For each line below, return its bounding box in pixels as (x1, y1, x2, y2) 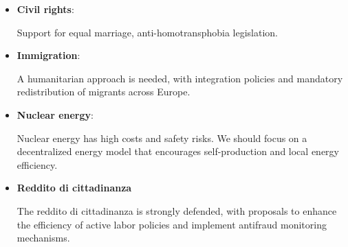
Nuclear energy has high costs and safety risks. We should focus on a (17, 130, 307, 145)
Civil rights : (17, 2, 74, 16)
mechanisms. (17, 231, 70, 245)
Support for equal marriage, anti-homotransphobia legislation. (17, 25, 278, 39)
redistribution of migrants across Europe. (17, 84, 191, 99)
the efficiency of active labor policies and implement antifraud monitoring (17, 217, 327, 231)
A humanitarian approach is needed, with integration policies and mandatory (17, 71, 343, 85)
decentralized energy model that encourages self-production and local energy (17, 144, 339, 158)
